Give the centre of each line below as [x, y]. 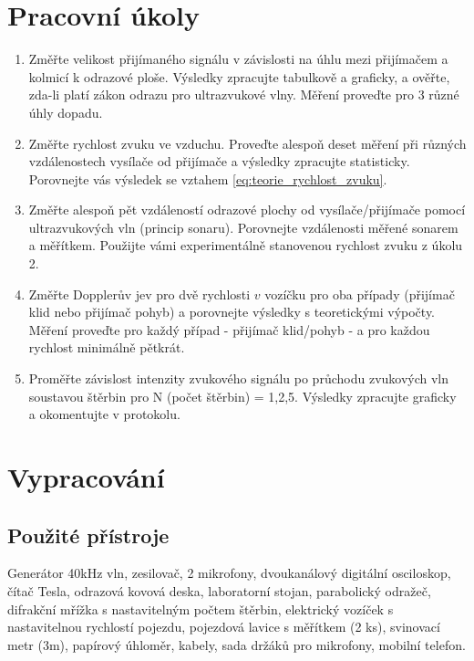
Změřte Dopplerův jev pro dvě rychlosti [139, 294]
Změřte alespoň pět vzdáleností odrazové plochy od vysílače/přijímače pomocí [247, 210]
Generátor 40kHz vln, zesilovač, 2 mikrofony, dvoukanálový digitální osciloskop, [229, 573]
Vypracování [86, 477]
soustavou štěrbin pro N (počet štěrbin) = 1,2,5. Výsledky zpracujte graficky [242, 396]
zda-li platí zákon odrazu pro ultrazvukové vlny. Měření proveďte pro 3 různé [244, 94]
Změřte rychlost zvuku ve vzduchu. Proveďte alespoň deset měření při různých [247, 143]
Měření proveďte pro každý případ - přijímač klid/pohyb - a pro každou [229, 329]
